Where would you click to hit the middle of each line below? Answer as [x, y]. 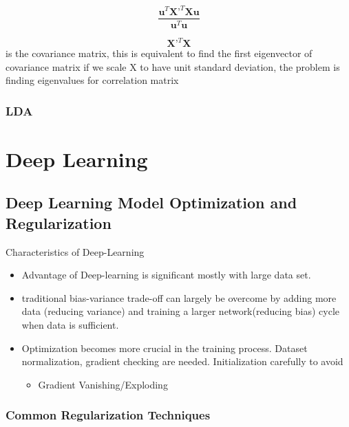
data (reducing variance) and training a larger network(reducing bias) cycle [181, 311]
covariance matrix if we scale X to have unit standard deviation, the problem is [173, 66]
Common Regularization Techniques [108, 415]
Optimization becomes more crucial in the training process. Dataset [165, 348]
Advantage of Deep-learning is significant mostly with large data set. [166, 275]
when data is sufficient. [70, 325]
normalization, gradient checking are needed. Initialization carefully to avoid [182, 361]
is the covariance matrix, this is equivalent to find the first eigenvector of [159, 53]
